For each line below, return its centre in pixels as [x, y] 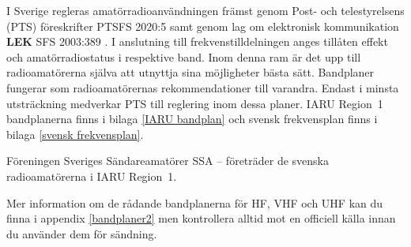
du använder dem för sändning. [82, 233]
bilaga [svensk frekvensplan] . [75, 134]
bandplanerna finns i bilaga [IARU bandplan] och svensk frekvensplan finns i [192, 119]
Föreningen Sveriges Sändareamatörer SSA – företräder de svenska [168, 161]
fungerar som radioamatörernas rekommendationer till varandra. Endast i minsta [203, 87]
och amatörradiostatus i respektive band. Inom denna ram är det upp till [184, 56]
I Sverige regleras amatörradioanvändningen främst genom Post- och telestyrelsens [205, 10]
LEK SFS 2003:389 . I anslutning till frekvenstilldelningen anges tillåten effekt [197, 41]
